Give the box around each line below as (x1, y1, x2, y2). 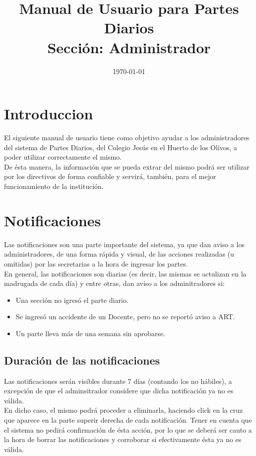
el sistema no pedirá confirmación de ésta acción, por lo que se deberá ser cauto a (4, 424, 252, 435)
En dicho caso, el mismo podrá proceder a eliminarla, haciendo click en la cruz (4, 405, 243, 415)
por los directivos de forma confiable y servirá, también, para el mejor (4, 171, 216, 182)
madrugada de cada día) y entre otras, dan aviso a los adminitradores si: (4, 278, 225, 288)
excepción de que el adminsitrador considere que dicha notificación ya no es (4, 385, 233, 396)
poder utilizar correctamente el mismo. (4, 152, 122, 162)
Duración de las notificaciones (4, 352, 160, 367)
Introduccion (4, 103, 93, 124)
